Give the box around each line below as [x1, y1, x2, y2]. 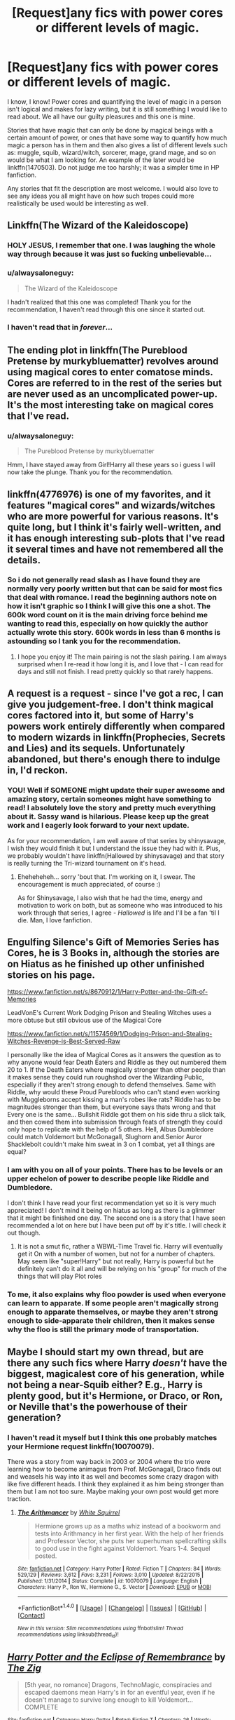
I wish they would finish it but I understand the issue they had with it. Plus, [7, 844, 220, 852]
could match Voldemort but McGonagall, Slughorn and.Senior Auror [7, 1133, 203, 1141]
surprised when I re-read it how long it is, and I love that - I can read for [17, 659, 224, 668]
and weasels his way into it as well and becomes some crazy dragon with [7, 1472, 219, 1481]
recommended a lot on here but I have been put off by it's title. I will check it [7, 1221, 227, 1229]
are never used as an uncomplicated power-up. [7, 388, 218, 400]
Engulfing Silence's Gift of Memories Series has [7, 936, 220, 948]
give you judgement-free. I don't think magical [7, 699, 214, 711]
